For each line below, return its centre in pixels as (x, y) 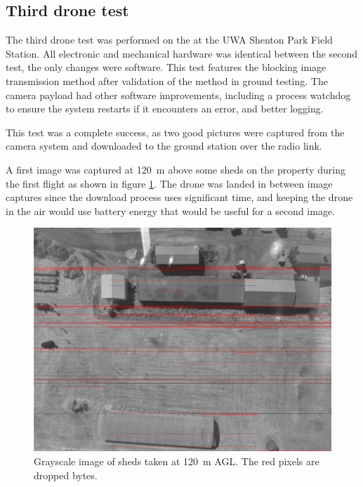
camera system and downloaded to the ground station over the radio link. (164, 146)
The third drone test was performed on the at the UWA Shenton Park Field (169, 40)
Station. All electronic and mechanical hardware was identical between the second (182, 53)
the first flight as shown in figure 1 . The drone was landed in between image (169, 183)
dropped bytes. (66, 475)
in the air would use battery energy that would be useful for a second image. (170, 210)
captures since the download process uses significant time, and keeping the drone (179, 197)
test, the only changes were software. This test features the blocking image (166, 67)
